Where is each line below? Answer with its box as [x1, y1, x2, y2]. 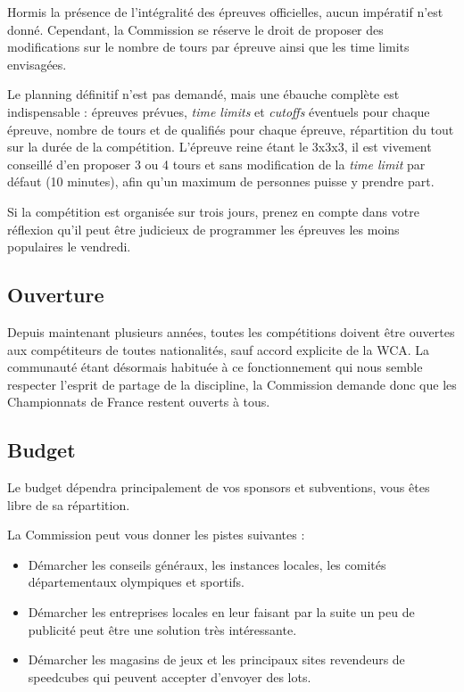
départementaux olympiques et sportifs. [28, 573, 245, 591]
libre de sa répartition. [7, 495, 130, 514]
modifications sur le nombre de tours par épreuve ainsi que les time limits [7, 37, 410, 56]
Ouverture [7, 281, 104, 309]
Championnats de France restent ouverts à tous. [7, 392, 270, 411]
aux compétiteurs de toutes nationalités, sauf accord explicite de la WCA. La [7, 340, 430, 358]
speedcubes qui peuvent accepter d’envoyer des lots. [28, 667, 311, 686]
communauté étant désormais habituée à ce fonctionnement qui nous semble [7, 358, 423, 376]
